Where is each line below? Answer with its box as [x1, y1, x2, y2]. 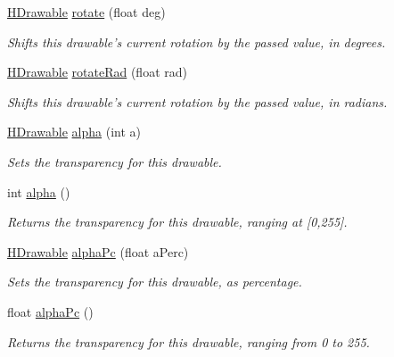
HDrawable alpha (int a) [7, 122, 141, 141]
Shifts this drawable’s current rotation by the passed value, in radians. [7, 92, 388, 111]
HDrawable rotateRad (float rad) [7, 62, 187, 81]
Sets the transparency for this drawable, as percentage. [7, 272, 302, 291]
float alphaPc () [7, 302, 94, 320]
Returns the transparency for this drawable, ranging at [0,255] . [7, 212, 348, 231]
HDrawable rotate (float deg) [7, 3, 166, 21]
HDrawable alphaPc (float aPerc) [7, 242, 189, 261]
